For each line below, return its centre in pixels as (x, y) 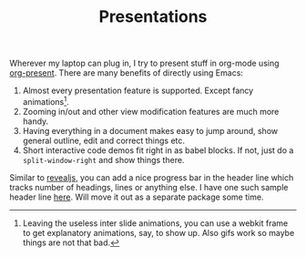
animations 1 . (46, 101)
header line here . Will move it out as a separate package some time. (137, 197)
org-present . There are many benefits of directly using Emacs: (127, 73)
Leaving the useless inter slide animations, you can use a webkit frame (155, 223)
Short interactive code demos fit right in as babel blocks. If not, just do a (158, 150)
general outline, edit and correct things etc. (103, 140)
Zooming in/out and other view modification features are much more (151, 111)
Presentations (153, 17)
